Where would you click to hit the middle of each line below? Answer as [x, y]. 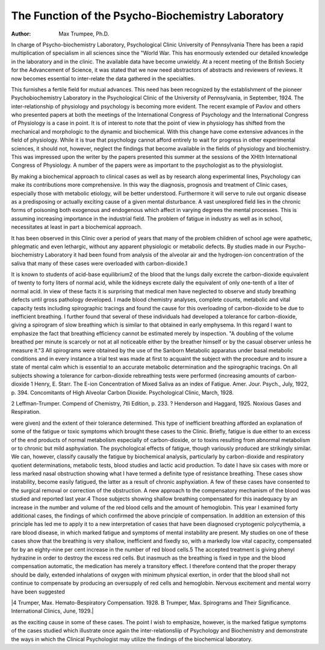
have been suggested [38, 592]
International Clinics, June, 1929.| [52, 611]
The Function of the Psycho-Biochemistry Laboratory [147, 16]
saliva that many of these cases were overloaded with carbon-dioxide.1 [99, 263]
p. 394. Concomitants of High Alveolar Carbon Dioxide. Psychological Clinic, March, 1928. [122, 392]
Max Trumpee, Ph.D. [84, 34]
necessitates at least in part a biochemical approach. [77, 227]
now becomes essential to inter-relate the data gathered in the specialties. [103, 78]
